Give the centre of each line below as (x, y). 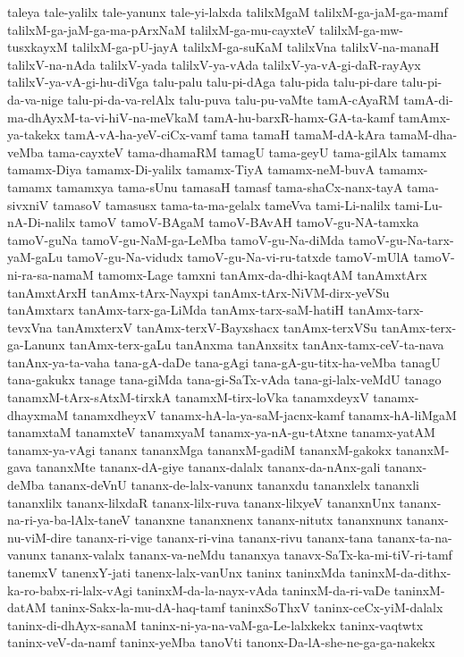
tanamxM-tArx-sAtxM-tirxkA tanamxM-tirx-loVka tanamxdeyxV (188, 397)
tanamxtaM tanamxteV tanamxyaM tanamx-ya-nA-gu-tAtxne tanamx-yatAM (221, 432)
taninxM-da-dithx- (401, 572)
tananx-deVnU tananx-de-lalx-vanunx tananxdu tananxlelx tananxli (234, 485)
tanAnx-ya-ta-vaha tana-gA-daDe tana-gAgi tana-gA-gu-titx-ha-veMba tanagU (224, 362)
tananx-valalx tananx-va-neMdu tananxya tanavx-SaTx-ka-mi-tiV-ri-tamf (251, 555)
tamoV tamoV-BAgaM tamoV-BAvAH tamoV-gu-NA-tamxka (249, 222)
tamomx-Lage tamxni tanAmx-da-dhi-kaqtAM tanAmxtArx (262, 274)
